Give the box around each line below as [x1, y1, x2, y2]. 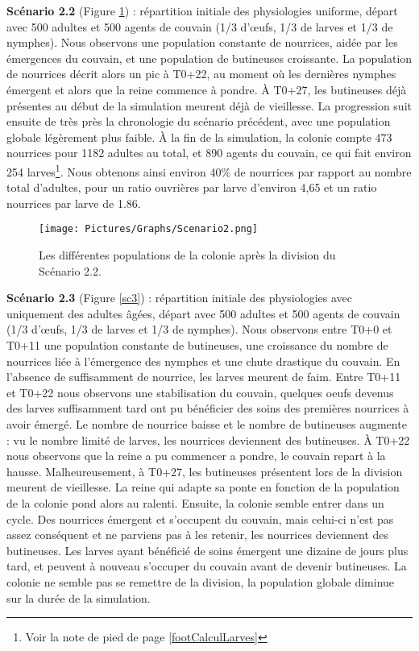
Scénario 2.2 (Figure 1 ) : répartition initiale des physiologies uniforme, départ [6, 2, 398, 19]
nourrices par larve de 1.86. [6, 194, 141, 211]
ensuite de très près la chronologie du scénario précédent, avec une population [6, 113, 391, 130]
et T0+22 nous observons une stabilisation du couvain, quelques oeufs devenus [6, 384, 394, 400]
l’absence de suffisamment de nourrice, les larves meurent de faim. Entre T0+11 [6, 368, 401, 385]
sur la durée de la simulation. [6, 589, 151, 606]
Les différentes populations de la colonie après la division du [39, 247, 336, 263]
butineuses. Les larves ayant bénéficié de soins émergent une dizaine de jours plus [6, 541, 409, 558]
